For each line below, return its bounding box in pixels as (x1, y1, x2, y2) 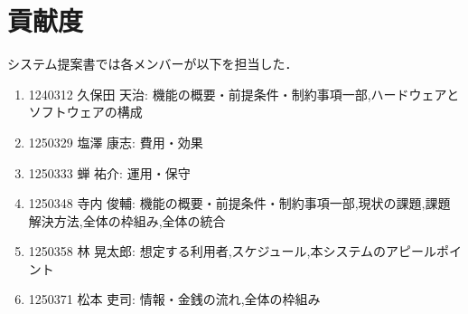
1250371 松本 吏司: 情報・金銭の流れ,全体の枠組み (28, 290, 321, 309)
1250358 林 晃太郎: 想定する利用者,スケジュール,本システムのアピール (28, 242, 437, 261)
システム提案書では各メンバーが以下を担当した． (7, 54, 298, 73)
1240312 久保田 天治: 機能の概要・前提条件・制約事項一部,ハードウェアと (28, 84, 460, 103)
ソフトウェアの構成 (28, 102, 143, 121)
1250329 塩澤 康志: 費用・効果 (28, 132, 203, 151)
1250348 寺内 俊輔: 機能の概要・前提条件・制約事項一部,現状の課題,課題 (28, 194, 451, 213)
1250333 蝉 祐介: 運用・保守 (28, 163, 191, 182)
